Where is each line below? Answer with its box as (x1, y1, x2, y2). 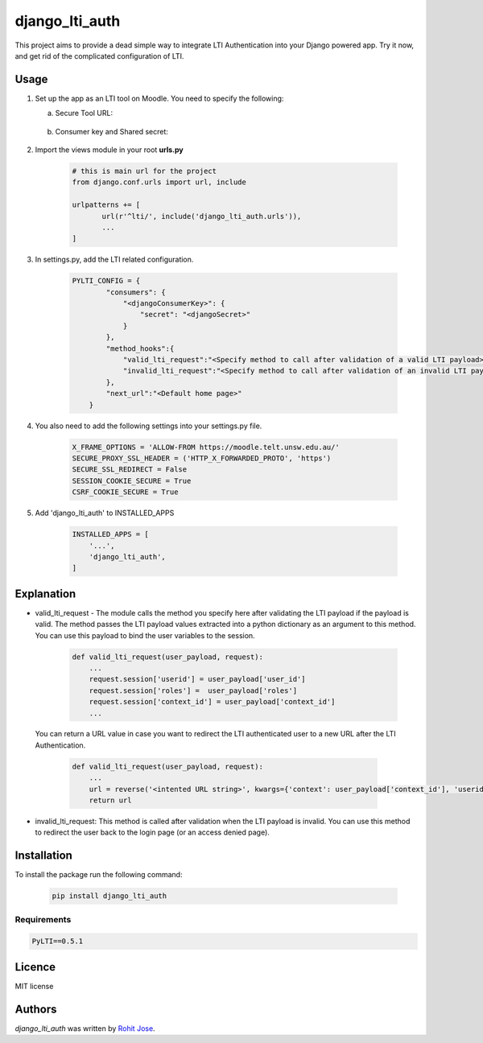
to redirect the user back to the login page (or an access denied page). (35, 827, 270, 837)
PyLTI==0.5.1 (31, 937, 84, 946)
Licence (14, 960, 56, 974)
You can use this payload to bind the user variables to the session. (35, 630, 255, 640)
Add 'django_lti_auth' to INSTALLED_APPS (35, 508, 175, 518)
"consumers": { (105, 287, 167, 297)
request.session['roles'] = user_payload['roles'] (89, 686, 298, 695)
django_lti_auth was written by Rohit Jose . (14, 1023, 156, 1033)
